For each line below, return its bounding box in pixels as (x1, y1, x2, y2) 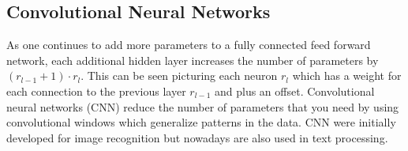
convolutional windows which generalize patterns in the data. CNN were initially (6, 114, 396, 130)
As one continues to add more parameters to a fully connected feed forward (6, 36, 371, 53)
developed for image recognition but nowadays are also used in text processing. (6, 129, 388, 145)
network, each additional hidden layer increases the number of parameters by (6, 51, 379, 68)
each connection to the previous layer (6, 82, 186, 99)
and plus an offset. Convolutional (214, 82, 375, 99)
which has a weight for (292, 67, 402, 84)
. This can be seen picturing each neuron (80, 67, 278, 84)
